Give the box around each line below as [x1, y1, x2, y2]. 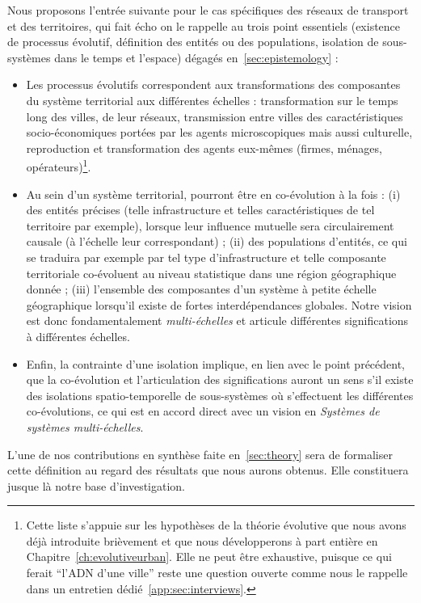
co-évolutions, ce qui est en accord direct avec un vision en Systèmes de [26, 403, 380, 420]
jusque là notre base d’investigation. [7, 477, 186, 494]
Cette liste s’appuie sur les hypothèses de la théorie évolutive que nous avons [26, 517, 406, 533]
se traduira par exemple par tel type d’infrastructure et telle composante [26, 248, 386, 265]
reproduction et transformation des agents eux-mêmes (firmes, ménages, [26, 139, 382, 156]
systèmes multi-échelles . [26, 418, 144, 435]
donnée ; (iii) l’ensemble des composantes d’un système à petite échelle [26, 280, 377, 297]
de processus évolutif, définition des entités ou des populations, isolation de [7, 33, 379, 50]
